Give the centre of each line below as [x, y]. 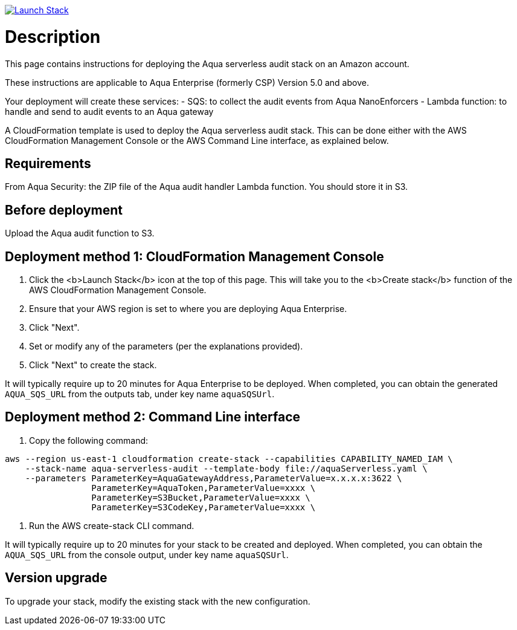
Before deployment [64, 210]
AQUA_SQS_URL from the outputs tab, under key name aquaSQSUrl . [140, 394]
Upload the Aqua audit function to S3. [80, 233]
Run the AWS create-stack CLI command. [112, 525]
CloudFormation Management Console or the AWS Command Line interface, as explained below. [197, 140]
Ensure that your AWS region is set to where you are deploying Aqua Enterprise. [188, 309]
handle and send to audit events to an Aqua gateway [109, 111]
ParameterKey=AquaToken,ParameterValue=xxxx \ [204, 488]
